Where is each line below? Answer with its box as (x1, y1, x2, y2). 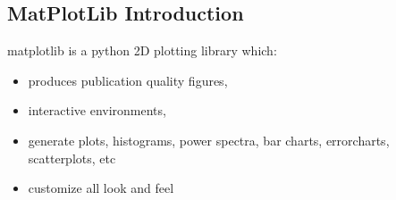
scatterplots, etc (28, 148, 116, 167)
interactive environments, (28, 101, 166, 120)
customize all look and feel (28, 179, 174, 197)
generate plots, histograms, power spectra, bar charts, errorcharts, (28, 130, 390, 149)
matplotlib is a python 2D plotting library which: (7, 41, 277, 60)
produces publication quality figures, (28, 71, 228, 89)
